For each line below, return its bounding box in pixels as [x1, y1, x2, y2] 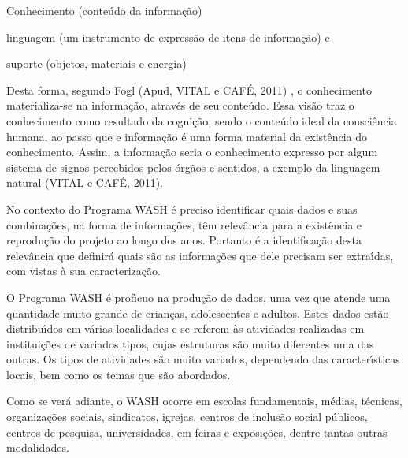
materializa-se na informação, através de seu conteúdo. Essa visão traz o [6, 97, 354, 114]
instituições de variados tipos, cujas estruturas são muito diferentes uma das [6, 335, 374, 352]
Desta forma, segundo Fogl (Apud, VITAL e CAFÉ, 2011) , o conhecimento [6, 81, 372, 98]
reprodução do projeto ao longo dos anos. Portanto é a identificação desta [6, 232, 362, 248]
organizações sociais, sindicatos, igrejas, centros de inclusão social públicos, [6, 408, 368, 425]
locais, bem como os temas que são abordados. [6, 366, 231, 382]
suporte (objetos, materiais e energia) [6, 55, 187, 72]
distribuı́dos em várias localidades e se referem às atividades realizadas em [6, 320, 365, 337]
